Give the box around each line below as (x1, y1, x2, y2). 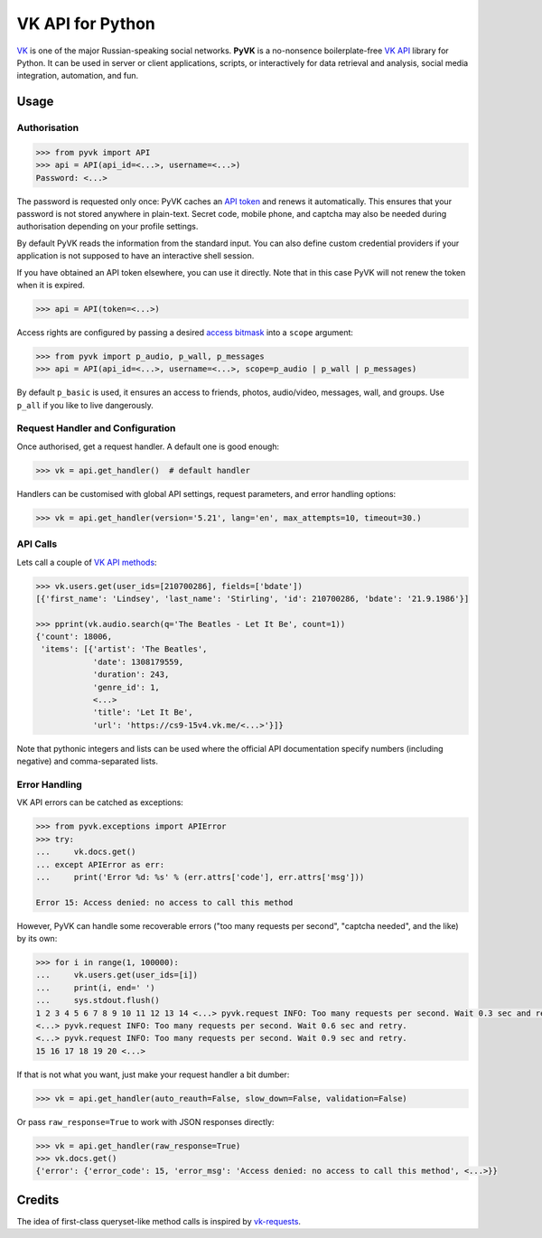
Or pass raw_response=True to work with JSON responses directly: (16, 1116, 275, 1127)
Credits (16, 1192, 60, 1207)
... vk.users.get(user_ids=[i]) (35, 970, 199, 980)
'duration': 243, (92, 670, 170, 680)
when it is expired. (16, 280, 85, 290)
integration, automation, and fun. (16, 70, 139, 81)
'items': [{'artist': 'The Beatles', (41, 644, 208, 654)
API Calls (16, 538, 58, 550)
